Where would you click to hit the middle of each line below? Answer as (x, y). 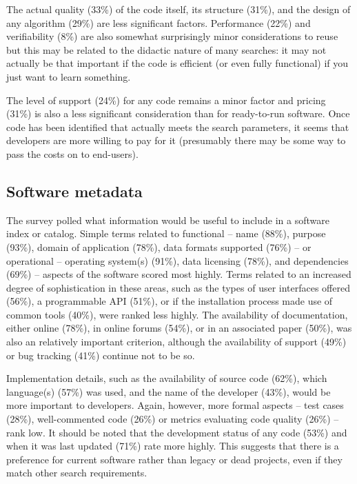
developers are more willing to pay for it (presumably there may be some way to (176, 140)
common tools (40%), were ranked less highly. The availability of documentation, (177, 314)
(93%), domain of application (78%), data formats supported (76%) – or (159, 246)
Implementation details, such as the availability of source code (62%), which (167, 378)
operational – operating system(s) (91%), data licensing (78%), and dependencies (177, 260)
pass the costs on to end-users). (72, 153)
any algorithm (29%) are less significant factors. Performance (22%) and (159, 22)
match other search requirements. (77, 473)
